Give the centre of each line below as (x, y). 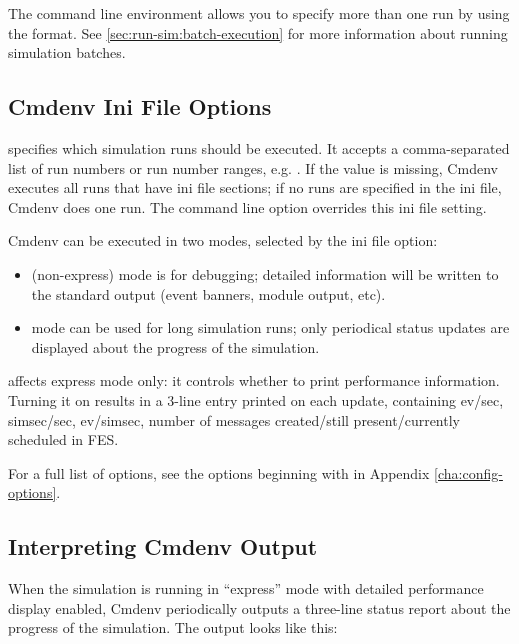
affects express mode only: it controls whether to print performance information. (254, 380)
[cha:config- (468, 472)
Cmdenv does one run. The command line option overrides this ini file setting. (247, 206)
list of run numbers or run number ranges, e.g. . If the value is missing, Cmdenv (253, 167)
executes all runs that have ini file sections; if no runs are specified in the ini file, (255, 187)
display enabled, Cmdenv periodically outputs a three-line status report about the (259, 607)
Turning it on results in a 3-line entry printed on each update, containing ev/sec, (256, 399)
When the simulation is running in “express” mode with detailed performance (246, 588)
